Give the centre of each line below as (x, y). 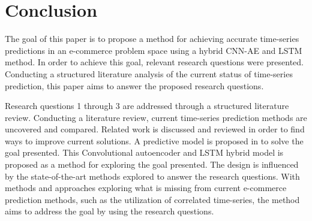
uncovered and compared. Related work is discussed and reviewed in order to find (155, 129)
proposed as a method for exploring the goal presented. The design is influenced (152, 164)
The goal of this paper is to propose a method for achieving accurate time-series (152, 39)
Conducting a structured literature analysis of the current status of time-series (149, 73)
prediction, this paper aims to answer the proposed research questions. (134, 85)
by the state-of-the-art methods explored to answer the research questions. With (152, 176)
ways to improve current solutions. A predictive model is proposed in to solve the (154, 140)
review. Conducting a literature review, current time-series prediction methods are (156, 117)
